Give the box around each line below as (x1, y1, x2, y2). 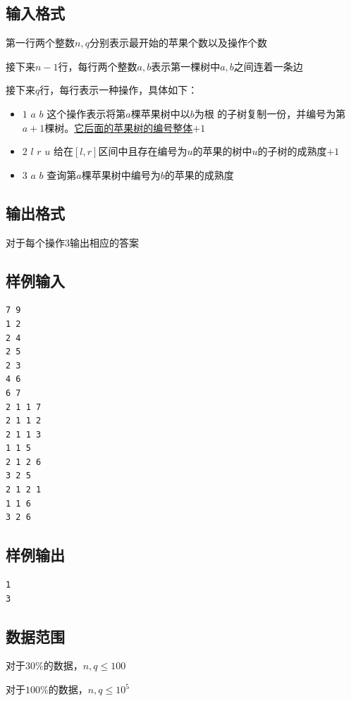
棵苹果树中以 (130, 106, 190, 120)
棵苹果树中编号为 (81, 167, 161, 182)
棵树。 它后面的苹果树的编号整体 (44, 120, 193, 135)
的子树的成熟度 (257, 144, 327, 159)
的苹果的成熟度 (164, 167, 234, 182)
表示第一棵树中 (151, 58, 221, 73)
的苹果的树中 (192, 144, 252, 159)
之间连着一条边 (233, 58, 303, 73)
